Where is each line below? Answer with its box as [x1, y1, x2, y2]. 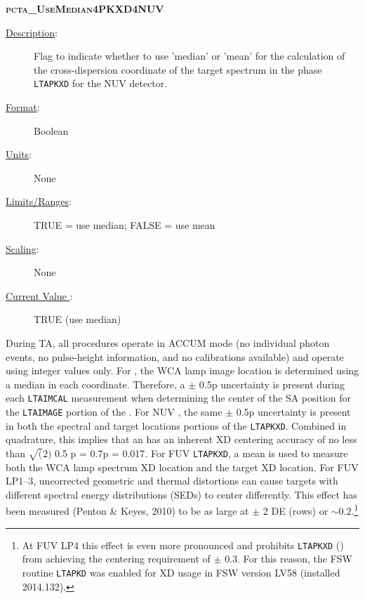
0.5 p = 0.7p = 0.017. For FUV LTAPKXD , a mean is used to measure [55, 445, 348, 460]
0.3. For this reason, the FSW [225, 551, 352, 566]
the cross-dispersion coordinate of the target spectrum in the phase [34, 62, 322, 77]
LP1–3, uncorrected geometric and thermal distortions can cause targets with [6, 473, 338, 488]
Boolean [34, 123, 69, 138]
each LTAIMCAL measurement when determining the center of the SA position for [6, 390, 351, 405]
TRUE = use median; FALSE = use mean [34, 218, 215, 232]
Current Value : [6, 288, 73, 303]
